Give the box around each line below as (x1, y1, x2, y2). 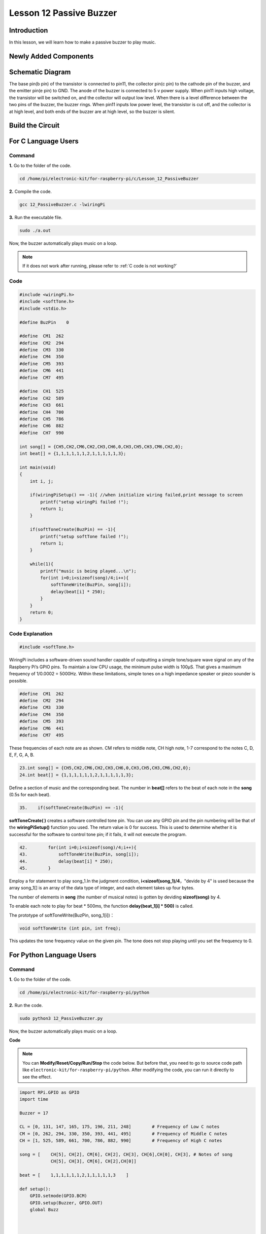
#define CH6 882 (19, 423, 64, 429)
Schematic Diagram (9, 68, 71, 76)
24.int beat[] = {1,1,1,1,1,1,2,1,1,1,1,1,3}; (19, 772, 134, 777)
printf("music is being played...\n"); (40, 568, 136, 574)
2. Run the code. (9, 1002, 43, 1008)
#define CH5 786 (19, 416, 64, 422)
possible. (9, 678, 28, 684)
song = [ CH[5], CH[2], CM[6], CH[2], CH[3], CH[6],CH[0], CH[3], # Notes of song (19, 1152, 233, 1157)
